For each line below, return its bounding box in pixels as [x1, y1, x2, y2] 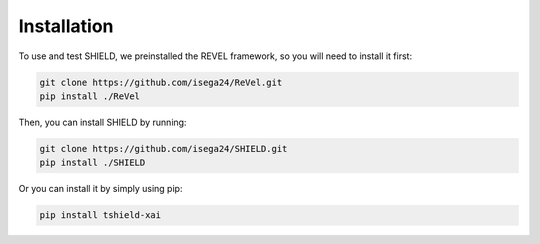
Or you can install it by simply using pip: [18, 183, 183, 195]
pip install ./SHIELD [39, 157, 146, 169]
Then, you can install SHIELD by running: [18, 116, 187, 128]
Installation [18, 15, 114, 37]
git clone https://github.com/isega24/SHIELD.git [39, 143, 288, 154]
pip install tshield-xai [39, 210, 162, 221]
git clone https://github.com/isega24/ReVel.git [39, 76, 283, 88]
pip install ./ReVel [39, 90, 140, 102]
